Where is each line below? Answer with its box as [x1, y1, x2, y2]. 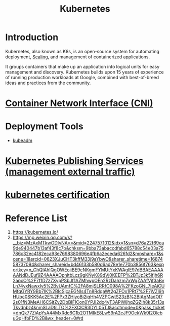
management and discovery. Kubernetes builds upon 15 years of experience [5, 69, 164, 75]
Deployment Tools [5, 121, 83, 132]
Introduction [5, 31, 59, 43]
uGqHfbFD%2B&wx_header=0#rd [12, 315, 83, 321]
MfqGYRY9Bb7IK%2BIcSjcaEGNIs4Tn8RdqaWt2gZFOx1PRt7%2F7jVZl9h [12, 288, 164, 295]
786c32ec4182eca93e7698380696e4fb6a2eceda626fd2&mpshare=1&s [12, 250, 163, 257]
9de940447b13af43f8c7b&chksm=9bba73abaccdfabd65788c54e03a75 [12, 245, 164, 251]
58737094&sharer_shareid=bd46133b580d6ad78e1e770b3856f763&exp [12, 262, 164, 268]
